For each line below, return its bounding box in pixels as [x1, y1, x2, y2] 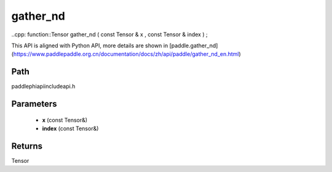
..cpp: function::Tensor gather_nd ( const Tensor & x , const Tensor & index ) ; [11, 31, 208, 38]
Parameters [11, 99, 57, 109]
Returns [11, 141, 43, 151]
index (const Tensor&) [42, 125, 99, 132]
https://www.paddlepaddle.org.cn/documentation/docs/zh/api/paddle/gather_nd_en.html [13, 50, 239, 58]
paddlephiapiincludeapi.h [11, 83, 76, 90]
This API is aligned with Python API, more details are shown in [11, 42, 168, 49]
